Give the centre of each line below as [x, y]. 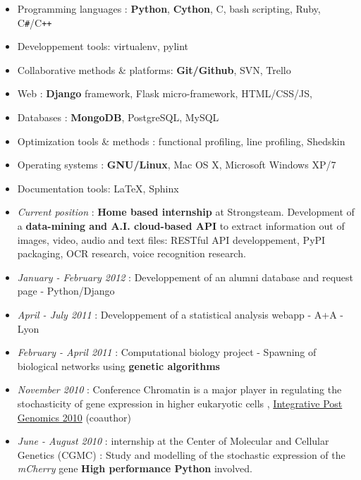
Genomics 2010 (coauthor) [74, 417]
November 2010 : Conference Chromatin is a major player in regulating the [179, 389]
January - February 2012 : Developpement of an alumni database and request [185, 277]
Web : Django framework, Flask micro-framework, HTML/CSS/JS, [165, 93]
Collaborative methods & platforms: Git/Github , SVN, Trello [154, 69]
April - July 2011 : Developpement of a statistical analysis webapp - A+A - [180, 314]
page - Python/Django [66, 291]
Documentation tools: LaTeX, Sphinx [98, 188]
